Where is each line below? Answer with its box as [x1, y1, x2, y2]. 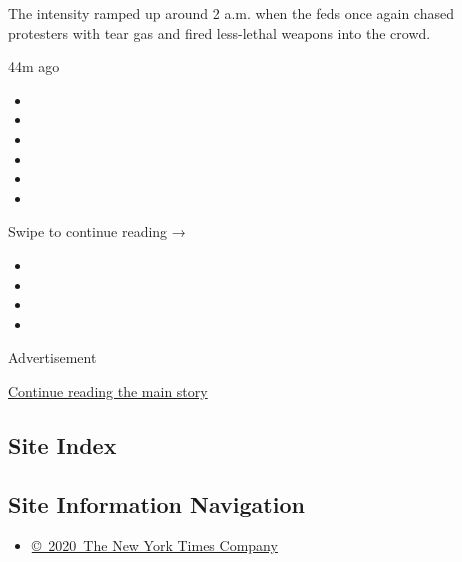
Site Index [8, 429, 117, 460]
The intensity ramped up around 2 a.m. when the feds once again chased [8, 3, 454, 23]
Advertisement [8, 347, 97, 368]
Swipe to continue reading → [8, 221, 186, 242]
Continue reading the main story [8, 380, 208, 401]
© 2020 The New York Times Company [31, 535, 278, 556]
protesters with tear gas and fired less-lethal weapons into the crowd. [8, 22, 431, 43]
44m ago [8, 56, 60, 77]
